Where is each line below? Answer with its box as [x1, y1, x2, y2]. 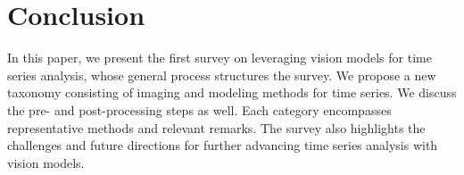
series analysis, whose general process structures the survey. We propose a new [7, 65, 436, 84]
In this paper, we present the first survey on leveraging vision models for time [7, 48, 432, 67]
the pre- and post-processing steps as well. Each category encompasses [7, 100, 392, 119]
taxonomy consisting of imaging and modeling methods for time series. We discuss [7, 83, 457, 102]
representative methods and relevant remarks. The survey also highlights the [7, 118, 426, 137]
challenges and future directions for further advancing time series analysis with [7, 136, 438, 154]
